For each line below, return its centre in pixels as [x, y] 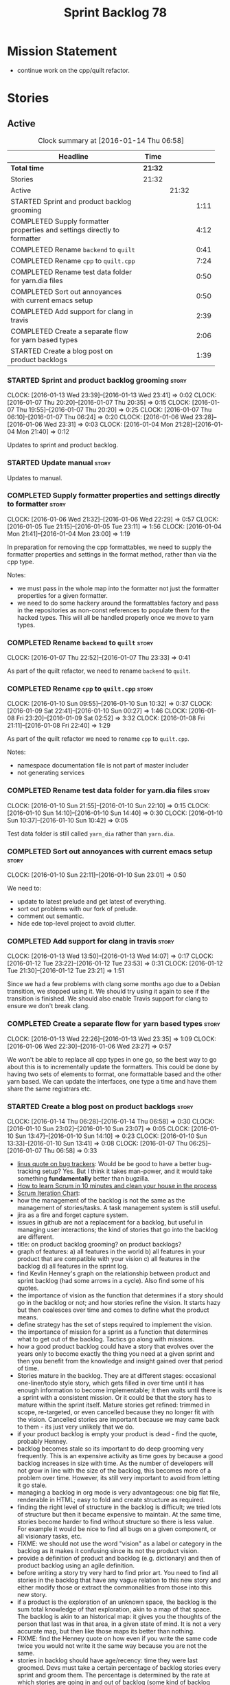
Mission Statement [62, 51]
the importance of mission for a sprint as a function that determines [113, 1332]
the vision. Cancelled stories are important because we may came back [118, 1419]
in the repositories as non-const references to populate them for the [113, 610]
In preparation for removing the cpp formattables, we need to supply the [109, 547]
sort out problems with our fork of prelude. [78, 909]
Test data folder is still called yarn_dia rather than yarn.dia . [91, 834]
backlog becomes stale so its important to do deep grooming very [110, 1449]
